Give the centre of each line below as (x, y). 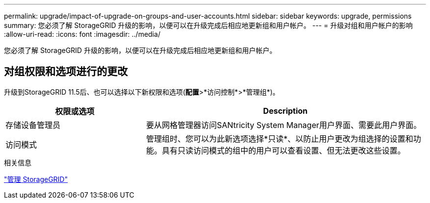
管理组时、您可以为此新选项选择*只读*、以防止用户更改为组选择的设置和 (280, 139)
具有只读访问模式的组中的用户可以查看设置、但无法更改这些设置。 (283, 150)
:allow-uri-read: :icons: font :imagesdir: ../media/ (82, 34)
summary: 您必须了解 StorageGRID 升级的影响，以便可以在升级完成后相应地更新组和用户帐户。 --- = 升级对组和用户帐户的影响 (208, 25)
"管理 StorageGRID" (36, 179)
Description (285, 111)
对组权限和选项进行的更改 (66, 72)
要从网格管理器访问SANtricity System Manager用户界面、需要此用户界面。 (284, 125)
